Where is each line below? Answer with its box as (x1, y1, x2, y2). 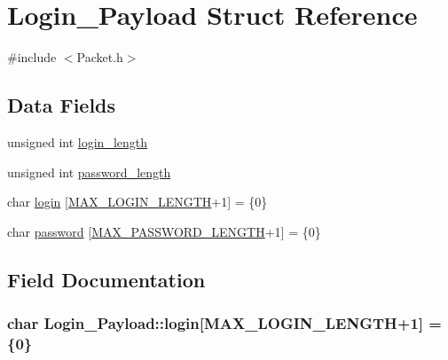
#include (7, 48, 57, 67)
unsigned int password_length (7, 162, 171, 181)
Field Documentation (7, 265, 206, 293)
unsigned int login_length (7, 132, 148, 151)
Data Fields (7, 91, 116, 119)
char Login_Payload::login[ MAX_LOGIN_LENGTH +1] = (7, 312, 442, 333)
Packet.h (76, 48, 123, 67)
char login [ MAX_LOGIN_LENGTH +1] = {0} (7, 192, 268, 211)
